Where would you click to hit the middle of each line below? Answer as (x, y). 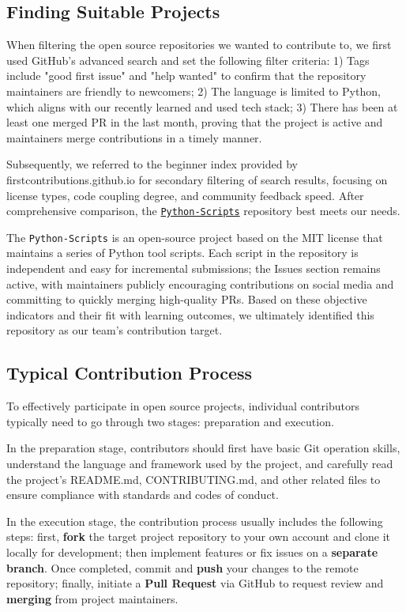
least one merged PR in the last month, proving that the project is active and (195, 122)
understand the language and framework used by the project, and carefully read (200, 463)
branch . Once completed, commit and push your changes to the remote (182, 567)
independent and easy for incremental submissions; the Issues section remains (194, 268)
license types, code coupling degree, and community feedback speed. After (185, 195)
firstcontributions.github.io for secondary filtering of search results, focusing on (197, 179)
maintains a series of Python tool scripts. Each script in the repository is (182, 253)
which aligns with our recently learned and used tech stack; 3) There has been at (202, 106)
